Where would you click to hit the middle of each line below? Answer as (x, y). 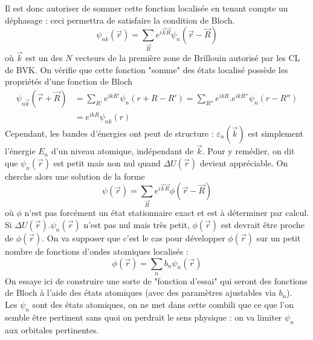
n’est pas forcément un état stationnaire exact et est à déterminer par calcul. (167, 213)
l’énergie (20, 151)
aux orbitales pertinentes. (52, 329)
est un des (44, 58)
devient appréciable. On (244, 162)
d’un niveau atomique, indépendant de (122, 151)
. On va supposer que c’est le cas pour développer (134, 237)
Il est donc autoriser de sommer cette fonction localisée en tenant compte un (147, 8)
